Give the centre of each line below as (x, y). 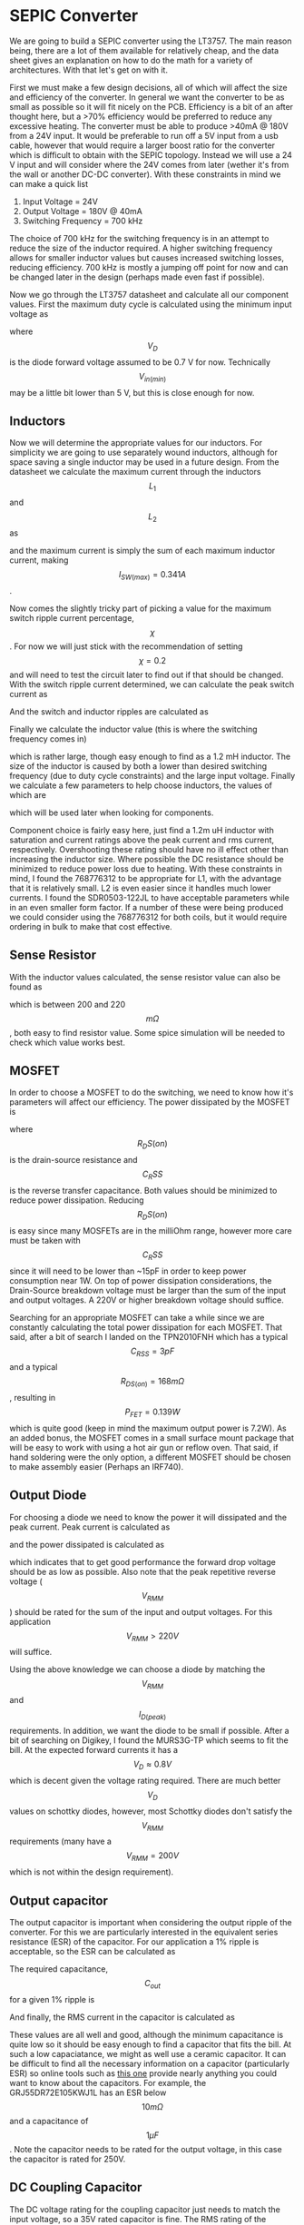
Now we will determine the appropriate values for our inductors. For (136, 443)
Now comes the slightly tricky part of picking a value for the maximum (141, 608)
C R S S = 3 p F (152, 1352)
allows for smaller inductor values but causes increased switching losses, (147, 257)
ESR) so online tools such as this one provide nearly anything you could (143, 2073)
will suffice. (31, 1652)
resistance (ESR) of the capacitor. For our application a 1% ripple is (134, 1941)
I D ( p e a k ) (152, 1715)
